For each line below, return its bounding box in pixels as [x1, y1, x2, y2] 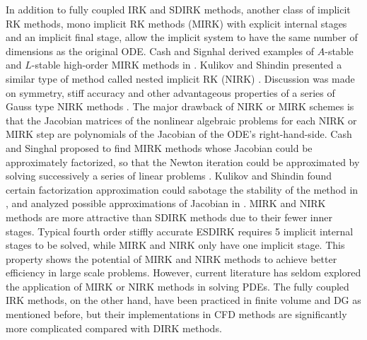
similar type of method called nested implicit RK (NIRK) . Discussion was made [6, 71, 355, 86]
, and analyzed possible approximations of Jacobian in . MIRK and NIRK [6, 196, 326, 211]
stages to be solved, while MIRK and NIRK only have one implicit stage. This [6, 238, 345, 252]
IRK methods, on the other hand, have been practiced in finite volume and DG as [6, 293, 361, 307]
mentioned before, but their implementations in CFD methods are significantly [6, 307, 347, 322]
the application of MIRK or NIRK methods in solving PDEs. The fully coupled [6, 279, 349, 293]
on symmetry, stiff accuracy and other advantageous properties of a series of [6, 85, 335, 100]
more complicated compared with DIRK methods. [6, 320, 222, 335]
